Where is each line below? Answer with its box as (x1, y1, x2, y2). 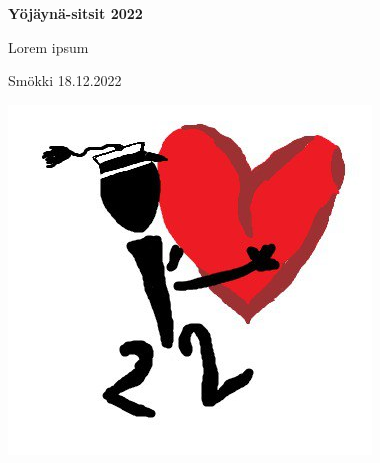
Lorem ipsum (8, 36, 89, 57)
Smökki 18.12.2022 (8, 70, 122, 91)
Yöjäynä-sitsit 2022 (8, 3, 143, 23)
